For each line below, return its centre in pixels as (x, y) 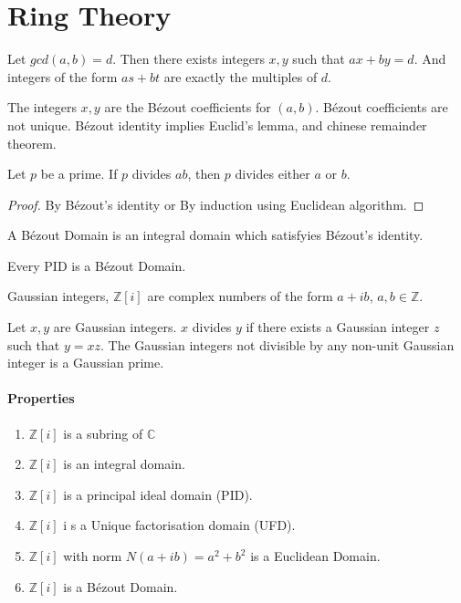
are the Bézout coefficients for (188, 107)
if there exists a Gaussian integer (338, 327)
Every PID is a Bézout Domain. (97, 265)
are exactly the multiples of (241, 76)
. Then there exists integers (189, 59)
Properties (41, 398)
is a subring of (103, 433)
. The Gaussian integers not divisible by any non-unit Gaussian (277, 344)
